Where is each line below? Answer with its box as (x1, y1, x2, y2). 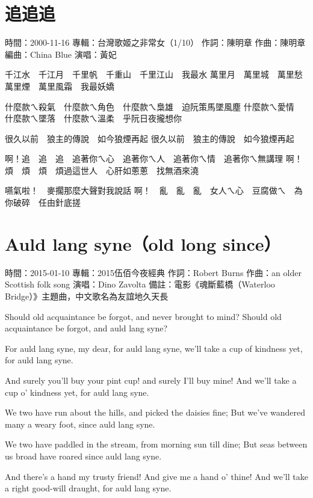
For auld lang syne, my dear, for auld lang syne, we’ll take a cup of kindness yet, (5, 342, 303, 354)
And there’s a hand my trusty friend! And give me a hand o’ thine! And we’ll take (5, 470, 308, 482)
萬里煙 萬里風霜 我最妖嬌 (5, 79, 114, 92)
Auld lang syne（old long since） (5, 231, 281, 256)
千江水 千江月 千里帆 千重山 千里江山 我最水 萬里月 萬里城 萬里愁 (5, 68, 303, 81)
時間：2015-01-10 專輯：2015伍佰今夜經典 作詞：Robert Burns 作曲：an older (5, 266, 302, 278)
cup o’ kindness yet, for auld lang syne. (5, 386, 149, 398)
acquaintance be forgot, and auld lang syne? (5, 322, 168, 334)
